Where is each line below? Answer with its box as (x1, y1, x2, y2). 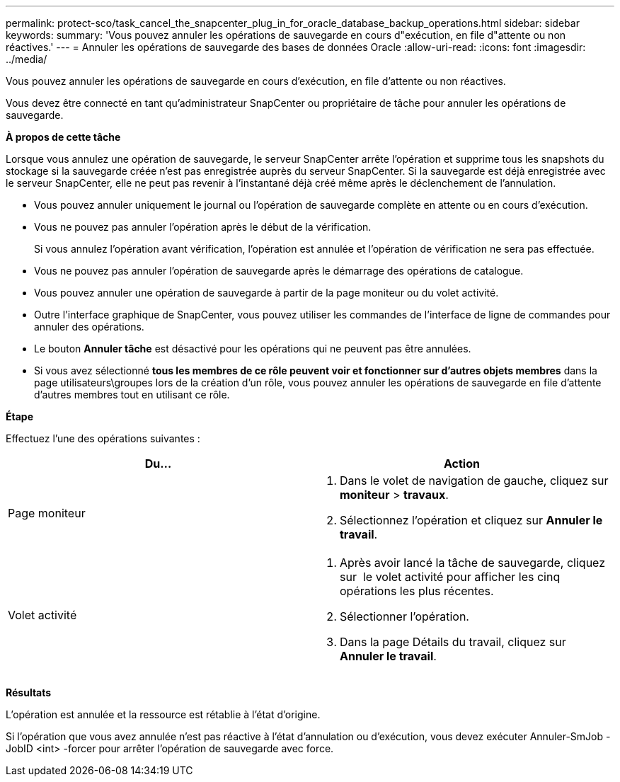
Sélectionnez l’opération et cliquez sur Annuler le (340, 513, 603, 527)
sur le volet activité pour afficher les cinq (340, 570, 561, 584)
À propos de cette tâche (6, 131, 121, 143)
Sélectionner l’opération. (340, 609, 469, 623)
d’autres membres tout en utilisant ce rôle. (34, 389, 230, 401)
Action (444, 456, 480, 471)
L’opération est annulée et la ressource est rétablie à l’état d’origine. (6, 708, 321, 720)
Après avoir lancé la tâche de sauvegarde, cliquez (340, 556, 606, 570)
